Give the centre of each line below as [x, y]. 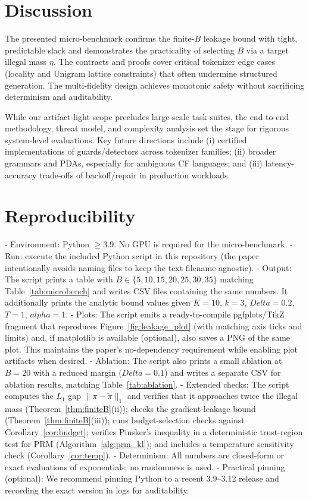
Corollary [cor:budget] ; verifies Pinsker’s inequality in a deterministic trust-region [154, 432]
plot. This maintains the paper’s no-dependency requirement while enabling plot [151, 349]
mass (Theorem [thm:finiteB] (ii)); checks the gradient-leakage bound [130, 408]
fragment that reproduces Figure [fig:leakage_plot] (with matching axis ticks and [154, 326]
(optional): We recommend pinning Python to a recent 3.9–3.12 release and [142, 478]
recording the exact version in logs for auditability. [97, 490]
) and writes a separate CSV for [222, 372]
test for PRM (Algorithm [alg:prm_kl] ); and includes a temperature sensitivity [149, 443]
